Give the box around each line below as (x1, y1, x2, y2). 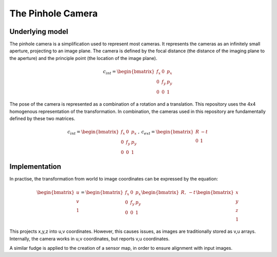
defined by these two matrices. (9, 115, 75, 122)
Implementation (9, 162, 62, 171)
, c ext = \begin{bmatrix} (137, 129, 194, 136)
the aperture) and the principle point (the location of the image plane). (9, 55, 157, 61)
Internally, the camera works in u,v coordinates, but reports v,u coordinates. (9, 235, 170, 242)
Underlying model (9, 27, 69, 36)
